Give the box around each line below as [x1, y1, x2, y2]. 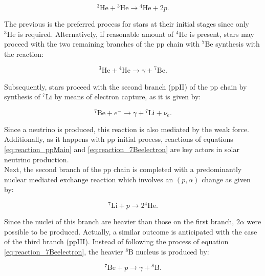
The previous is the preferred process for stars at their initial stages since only [4, 18, 249, 29]
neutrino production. [4, 154, 69, 164]
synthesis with [215, 38, 260, 49]
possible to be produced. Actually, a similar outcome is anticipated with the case [4, 226, 257, 237]
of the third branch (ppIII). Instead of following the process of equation [4, 236, 229, 247]
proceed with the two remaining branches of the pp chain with [4, 38, 200, 49]
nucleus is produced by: [136, 246, 209, 257]
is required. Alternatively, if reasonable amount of [18, 28, 174, 39]
